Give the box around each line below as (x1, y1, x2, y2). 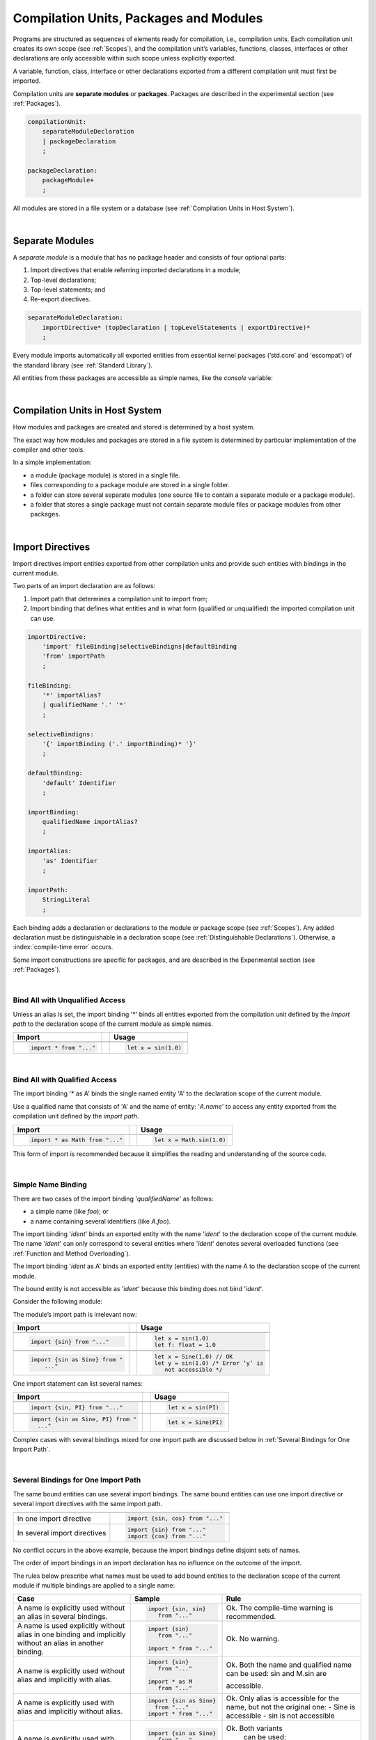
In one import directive (17, 1514, 92, 1524)
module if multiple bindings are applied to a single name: (13, 1581, 175, 1590)
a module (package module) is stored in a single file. (30, 470, 180, 480)
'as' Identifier (42, 857, 97, 864)
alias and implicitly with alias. (17, 1675, 113, 1684)
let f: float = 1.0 (154, 1341, 216, 1349)
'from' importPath (42, 652, 105, 661)
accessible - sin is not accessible (226, 1711, 335, 1721)
